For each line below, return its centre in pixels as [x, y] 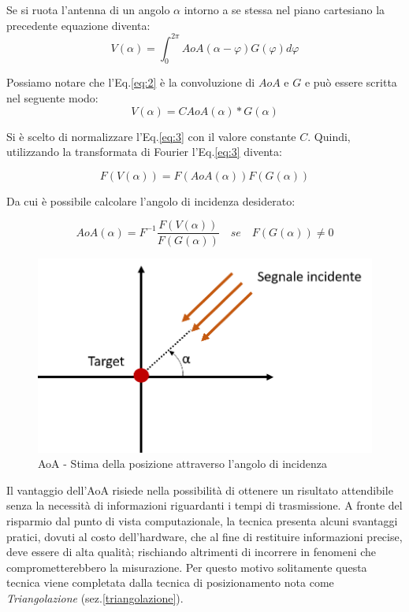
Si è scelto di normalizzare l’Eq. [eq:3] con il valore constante [151, 136]
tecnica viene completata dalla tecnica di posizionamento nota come [170, 582]
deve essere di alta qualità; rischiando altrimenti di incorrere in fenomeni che [191, 552]
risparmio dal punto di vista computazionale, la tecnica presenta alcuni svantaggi [202, 521]
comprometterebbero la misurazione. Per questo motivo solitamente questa [187, 567]
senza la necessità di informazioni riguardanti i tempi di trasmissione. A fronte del [204, 505]
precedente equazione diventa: [78, 25]
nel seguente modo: [52, 98]
